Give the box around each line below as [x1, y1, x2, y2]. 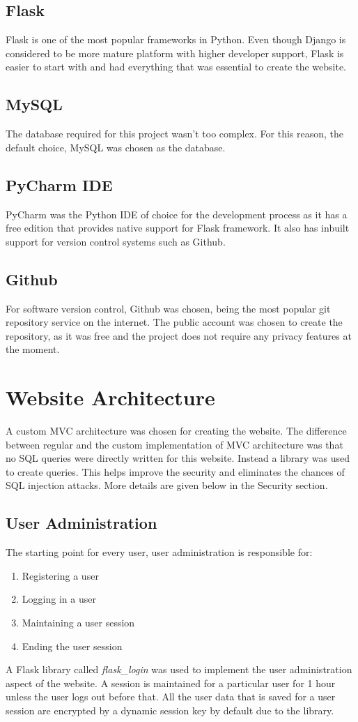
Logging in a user [22, 592, 96, 606]
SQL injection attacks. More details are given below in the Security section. [6, 478, 328, 492]
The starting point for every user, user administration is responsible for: [6, 545, 313, 559]
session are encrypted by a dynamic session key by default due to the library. [6, 702, 334, 717]
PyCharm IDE [6, 174, 113, 195]
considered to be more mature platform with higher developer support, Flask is [6, 45, 344, 60]
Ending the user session [22, 638, 123, 653]
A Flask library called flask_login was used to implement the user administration [6, 662, 352, 677]
